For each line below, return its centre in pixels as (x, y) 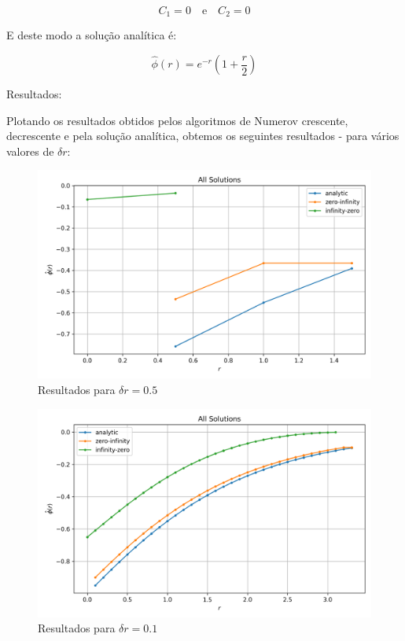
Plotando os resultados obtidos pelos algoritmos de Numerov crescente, (177, 120)
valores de (30, 151)
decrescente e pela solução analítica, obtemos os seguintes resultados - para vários (203, 136)
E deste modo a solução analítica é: (92, 35)
